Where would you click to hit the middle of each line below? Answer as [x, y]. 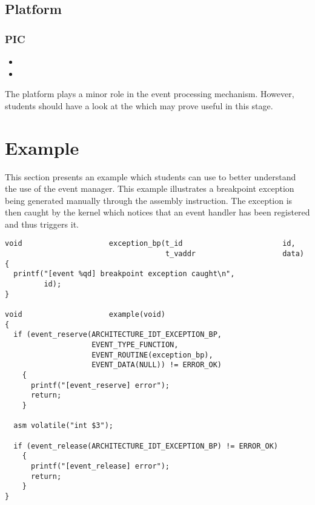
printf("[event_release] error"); [100, 466]
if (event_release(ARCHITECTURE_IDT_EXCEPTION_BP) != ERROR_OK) [146, 446]
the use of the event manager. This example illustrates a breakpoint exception [150, 188]
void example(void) [85, 315]
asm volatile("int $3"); [63, 426]
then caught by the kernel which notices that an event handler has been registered [157, 212]
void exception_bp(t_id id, [150, 244]
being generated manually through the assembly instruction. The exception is [149, 200]
